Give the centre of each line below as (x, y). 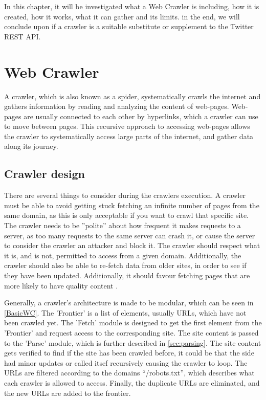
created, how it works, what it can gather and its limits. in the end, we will (122, 16)
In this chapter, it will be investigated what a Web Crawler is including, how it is (132, 6)
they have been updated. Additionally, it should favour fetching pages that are (127, 275)
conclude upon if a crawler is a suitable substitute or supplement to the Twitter (129, 26)
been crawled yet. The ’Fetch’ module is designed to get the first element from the (133, 323)
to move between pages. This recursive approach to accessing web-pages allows (127, 126)
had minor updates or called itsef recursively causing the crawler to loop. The (126, 362)
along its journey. (31, 146)
